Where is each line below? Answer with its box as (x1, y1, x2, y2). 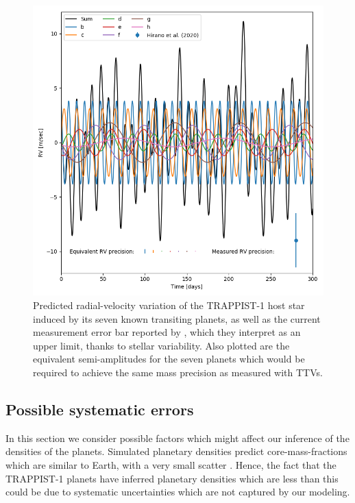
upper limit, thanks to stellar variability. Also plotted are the (33, 338, 290, 352)
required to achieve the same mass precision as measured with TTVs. (33, 365, 323, 379)
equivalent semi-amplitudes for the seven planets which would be (33, 352, 305, 366)
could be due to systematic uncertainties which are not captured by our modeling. (5, 484, 350, 499)
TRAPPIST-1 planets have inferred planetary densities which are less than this (5, 471, 339, 485)
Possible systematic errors (5, 398, 194, 419)
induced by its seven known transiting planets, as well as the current (33, 311, 321, 326)
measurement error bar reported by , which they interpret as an (33, 325, 301, 339)
